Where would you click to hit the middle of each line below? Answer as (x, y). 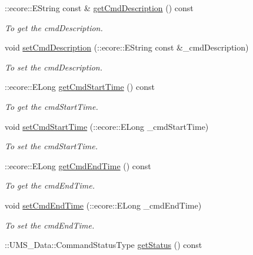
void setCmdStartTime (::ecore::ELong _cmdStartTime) (107, 126)
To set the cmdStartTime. (51, 146)
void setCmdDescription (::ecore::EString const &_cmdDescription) (127, 47)
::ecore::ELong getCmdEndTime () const (78, 165)
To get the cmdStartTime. (51, 106)
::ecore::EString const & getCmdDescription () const (99, 8)
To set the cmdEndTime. (50, 225)
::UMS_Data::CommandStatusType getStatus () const (104, 245)
